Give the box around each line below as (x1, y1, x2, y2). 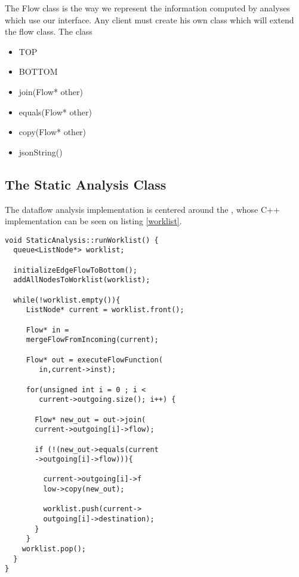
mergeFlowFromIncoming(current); (26, 335, 159, 344)
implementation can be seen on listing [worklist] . (5, 215, 182, 227)
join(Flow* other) (19, 85, 83, 97)
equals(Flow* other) (19, 105, 92, 118)
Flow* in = (26, 325, 69, 334)
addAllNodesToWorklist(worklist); (13, 276, 150, 285)
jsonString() (19, 145, 63, 158)
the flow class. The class (5, 25, 93, 38)
